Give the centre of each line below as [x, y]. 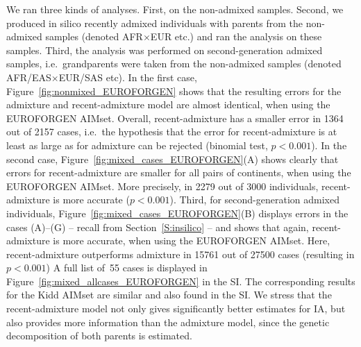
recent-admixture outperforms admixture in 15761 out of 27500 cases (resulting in [180, 254]
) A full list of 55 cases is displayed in [127, 268]
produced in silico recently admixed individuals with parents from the [155, 23]
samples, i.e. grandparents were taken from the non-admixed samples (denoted [174, 64]
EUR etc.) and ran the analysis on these [236, 36]
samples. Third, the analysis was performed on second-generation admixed [165, 50]
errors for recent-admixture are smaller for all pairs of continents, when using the [179, 172]
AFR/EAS [29, 77]
